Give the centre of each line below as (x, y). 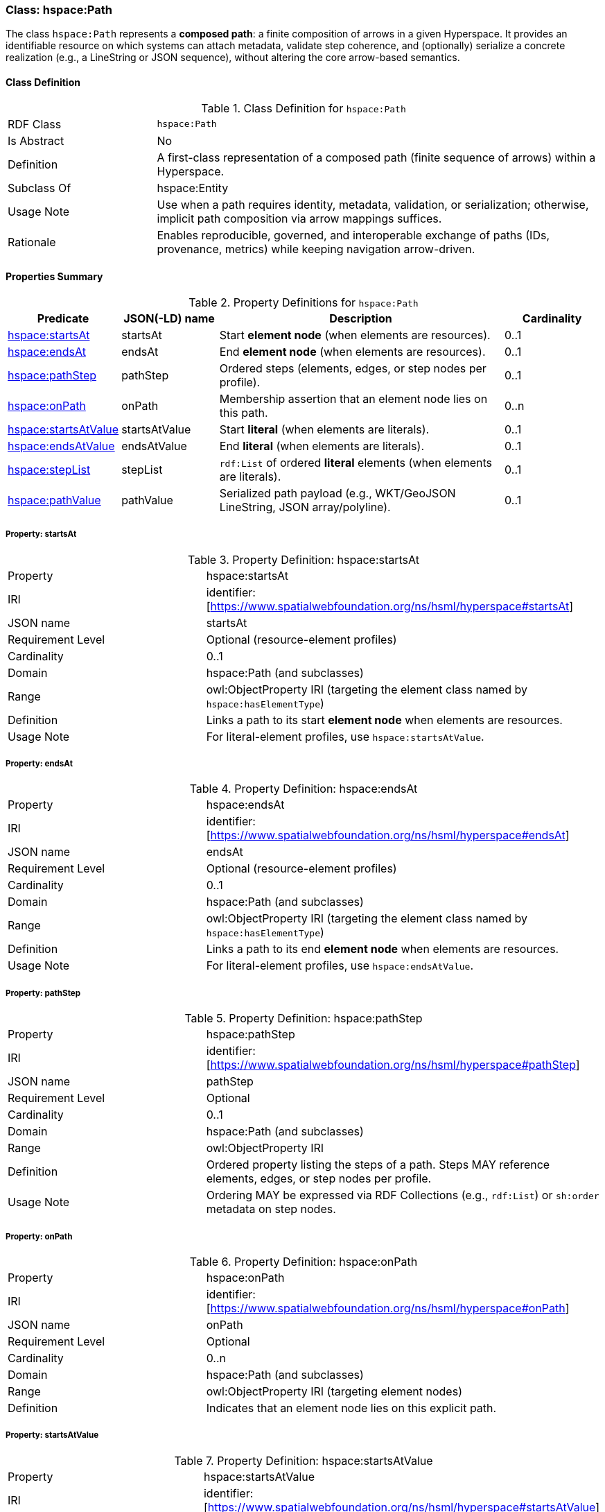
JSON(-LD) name (169, 318)
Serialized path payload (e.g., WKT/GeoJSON (337, 493)
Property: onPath (39, 1236)
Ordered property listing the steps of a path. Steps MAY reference (378, 1165)
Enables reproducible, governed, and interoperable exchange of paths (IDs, (353, 235)
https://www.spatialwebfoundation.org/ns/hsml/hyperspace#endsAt (388, 835)
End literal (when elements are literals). (322, 446)
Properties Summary (54, 277)
